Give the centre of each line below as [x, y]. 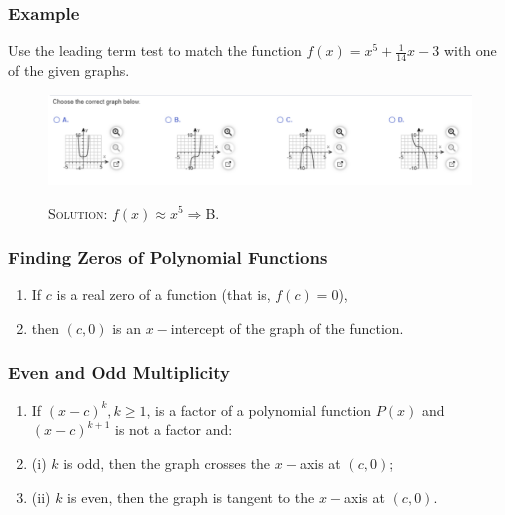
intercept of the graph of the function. [287, 327]
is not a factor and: [173, 429]
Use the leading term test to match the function [155, 50]
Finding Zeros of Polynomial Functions [168, 257]
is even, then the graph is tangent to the [191, 496]
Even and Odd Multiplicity [119, 372]
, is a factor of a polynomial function [259, 409]
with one [470, 50]
